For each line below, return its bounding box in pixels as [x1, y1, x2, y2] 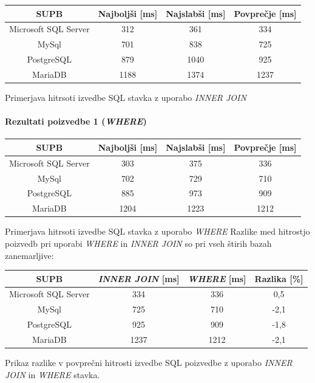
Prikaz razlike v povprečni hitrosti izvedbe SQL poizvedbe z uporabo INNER [5, 356, 293, 369]
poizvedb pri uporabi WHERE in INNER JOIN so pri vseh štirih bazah [5, 236, 272, 249]
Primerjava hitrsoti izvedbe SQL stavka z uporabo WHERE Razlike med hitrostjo [5, 225, 310, 238]
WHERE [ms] [188, 272, 246, 285]
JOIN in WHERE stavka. [5, 368, 100, 381]
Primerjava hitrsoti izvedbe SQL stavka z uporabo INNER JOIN [5, 91, 246, 103]
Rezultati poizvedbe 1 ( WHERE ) [5, 115, 147, 128]
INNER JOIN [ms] [98, 272, 180, 285]
